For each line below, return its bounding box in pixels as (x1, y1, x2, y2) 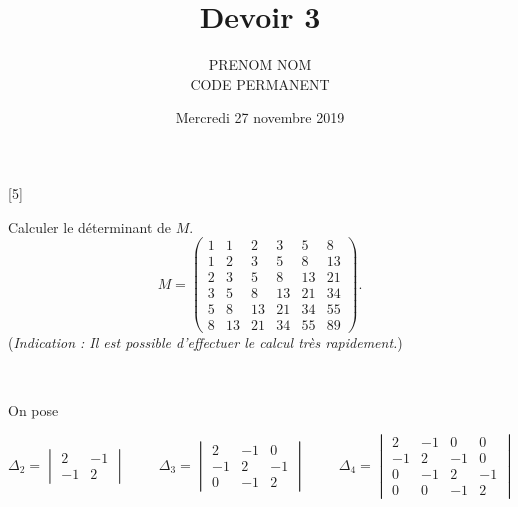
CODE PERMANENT (190, 73, 330, 94)
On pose (8, 399, 59, 420)
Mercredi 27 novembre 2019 (175, 107, 345, 128)
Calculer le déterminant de (8, 216, 172, 237)
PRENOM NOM (208, 54, 312, 75)
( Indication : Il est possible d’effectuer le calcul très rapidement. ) (8, 332, 403, 353)
